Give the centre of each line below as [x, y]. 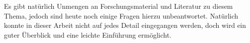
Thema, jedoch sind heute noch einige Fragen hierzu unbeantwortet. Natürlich [121, 15]
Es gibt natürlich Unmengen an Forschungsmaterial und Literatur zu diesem [118, 6]
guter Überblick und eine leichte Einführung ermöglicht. [88, 34]
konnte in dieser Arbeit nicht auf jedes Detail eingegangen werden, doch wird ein [125, 25]
